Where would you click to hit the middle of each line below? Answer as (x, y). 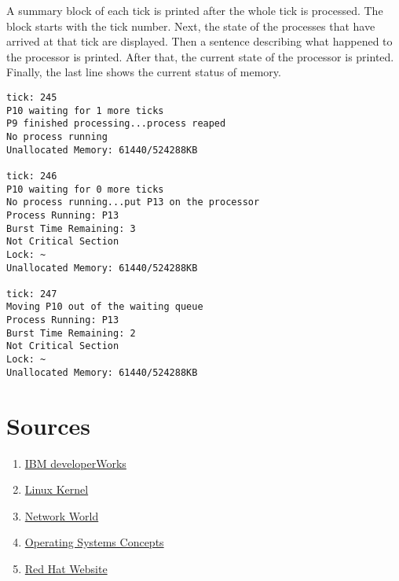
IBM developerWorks (75, 463)
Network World (62, 515)
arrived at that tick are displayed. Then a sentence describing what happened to (199, 41)
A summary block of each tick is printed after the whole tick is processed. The (195, 10)
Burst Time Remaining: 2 (71, 333)
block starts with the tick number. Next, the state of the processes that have (191, 26)
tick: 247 (32, 294)
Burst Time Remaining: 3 (71, 228)
